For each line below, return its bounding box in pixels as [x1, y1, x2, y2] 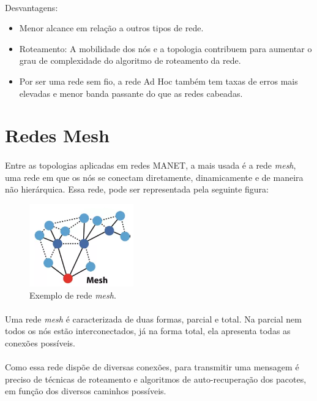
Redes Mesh [5, 123, 110, 148]
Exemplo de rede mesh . [29, 288, 116, 301]
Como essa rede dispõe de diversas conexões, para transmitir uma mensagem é [5, 361, 299, 373]
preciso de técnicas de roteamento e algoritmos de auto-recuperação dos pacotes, [5, 372, 307, 385]
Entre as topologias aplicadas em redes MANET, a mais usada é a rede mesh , [5, 159, 296, 172]
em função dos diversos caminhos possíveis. [5, 384, 166, 397]
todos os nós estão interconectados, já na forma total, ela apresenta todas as [5, 324, 291, 337]
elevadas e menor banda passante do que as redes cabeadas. [19, 86, 243, 99]
